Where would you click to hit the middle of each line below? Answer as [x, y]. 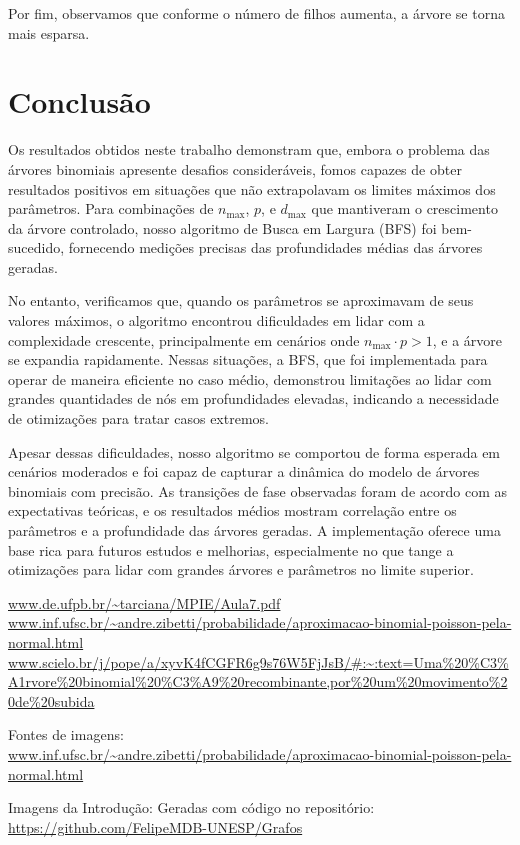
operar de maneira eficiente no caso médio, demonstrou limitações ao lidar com [250, 378]
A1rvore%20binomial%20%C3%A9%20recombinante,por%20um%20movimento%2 [258, 681]
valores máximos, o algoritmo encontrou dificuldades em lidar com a [216, 320]
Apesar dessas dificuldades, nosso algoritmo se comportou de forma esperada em [254, 451]
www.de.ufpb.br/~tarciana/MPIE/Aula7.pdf [144, 602]
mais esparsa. [49, 32]
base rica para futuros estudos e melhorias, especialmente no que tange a [231, 549]
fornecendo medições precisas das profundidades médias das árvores [275, 247]
